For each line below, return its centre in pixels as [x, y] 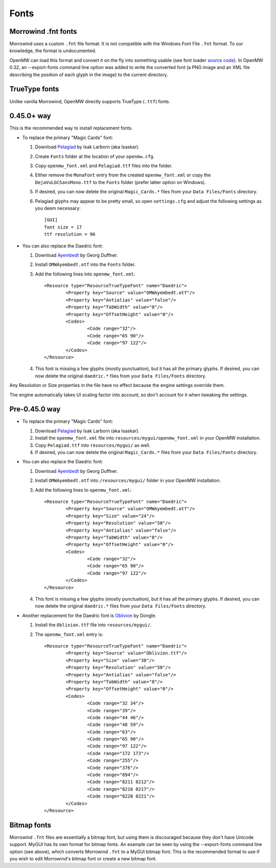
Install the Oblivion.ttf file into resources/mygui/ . [93, 625]
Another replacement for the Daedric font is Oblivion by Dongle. [89, 615]
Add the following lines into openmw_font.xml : [85, 274]
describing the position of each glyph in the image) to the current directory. [89, 75]
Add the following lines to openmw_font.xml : [83, 490]
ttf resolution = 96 [70, 234]
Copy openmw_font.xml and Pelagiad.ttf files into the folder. [104, 166]
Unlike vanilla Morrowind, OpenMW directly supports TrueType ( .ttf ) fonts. [90, 101]
